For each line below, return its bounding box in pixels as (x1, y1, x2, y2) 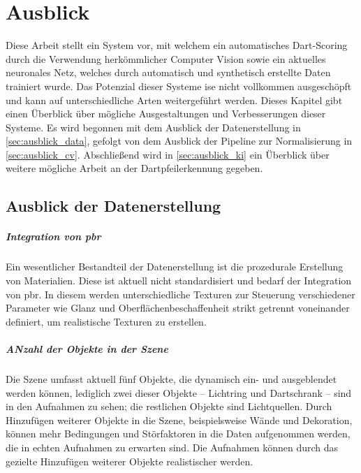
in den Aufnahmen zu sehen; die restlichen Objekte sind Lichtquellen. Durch (6, 399, 332, 414)
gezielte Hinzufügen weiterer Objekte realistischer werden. (6, 453, 253, 468)
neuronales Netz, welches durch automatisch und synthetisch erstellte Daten (6, 65, 331, 80)
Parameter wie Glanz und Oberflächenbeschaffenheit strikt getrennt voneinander (6, 300, 350, 315)
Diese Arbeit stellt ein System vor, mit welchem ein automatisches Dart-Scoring (6, 38, 348, 52)
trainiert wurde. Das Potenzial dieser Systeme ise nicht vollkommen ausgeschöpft (6, 78, 352, 93)
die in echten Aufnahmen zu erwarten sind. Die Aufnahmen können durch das (6, 439, 339, 454)
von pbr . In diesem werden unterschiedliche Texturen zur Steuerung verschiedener (6, 286, 355, 301)
